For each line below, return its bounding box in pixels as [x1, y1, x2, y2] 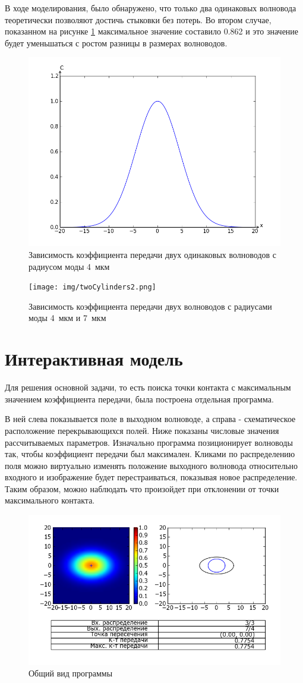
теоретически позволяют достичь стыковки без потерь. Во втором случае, [5, 13, 272, 26]
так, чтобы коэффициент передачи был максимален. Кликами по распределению [5, 448, 295, 460]
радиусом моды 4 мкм [29, 260, 110, 272]
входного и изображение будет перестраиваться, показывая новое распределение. [5, 471, 298, 483]
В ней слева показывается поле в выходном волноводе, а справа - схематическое [5, 413, 296, 425]
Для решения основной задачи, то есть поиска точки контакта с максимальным [5, 381, 291, 394]
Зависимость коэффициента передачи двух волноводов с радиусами [29, 300, 272, 312]
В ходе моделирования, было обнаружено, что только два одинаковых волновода [5, 2, 296, 14]
